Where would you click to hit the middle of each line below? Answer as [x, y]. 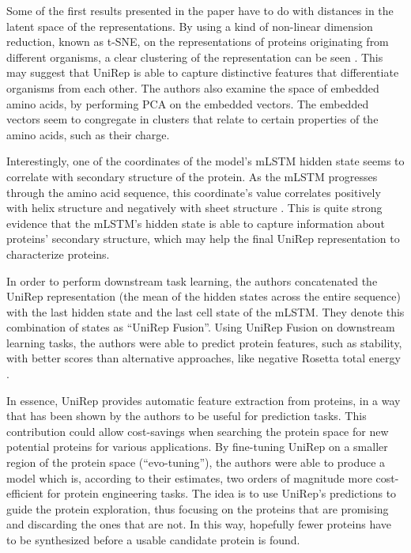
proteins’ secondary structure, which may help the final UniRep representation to [203, 239]
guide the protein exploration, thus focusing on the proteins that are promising [198, 508]
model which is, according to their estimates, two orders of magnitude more [189, 477]
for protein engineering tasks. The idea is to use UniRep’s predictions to [222, 493]
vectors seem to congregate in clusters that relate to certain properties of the [192, 119]
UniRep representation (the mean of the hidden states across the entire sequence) [204, 296]
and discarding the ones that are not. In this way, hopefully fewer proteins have [199, 524]
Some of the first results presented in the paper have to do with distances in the [200, 10]
